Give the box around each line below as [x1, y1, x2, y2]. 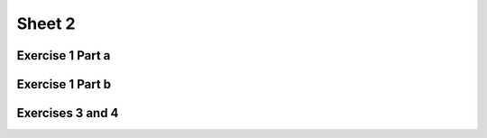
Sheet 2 [16, 14, 76, 33]
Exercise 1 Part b [16, 77, 112, 92]
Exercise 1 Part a [16, 48, 111, 63]
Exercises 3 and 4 [16, 106, 119, 121]
